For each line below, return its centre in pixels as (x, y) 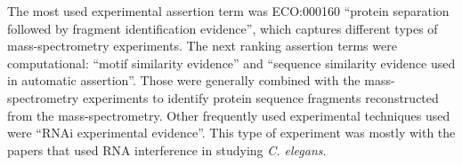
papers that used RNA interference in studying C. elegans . (167, 149)
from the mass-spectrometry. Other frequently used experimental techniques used (229, 115)
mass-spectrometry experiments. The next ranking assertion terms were (202, 46)
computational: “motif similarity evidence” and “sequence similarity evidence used (231, 63)
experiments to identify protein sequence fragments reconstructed (260, 97)
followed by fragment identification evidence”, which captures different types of (223, 28)
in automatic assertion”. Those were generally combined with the (184, 80)
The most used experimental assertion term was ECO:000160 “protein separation (228, 11)
